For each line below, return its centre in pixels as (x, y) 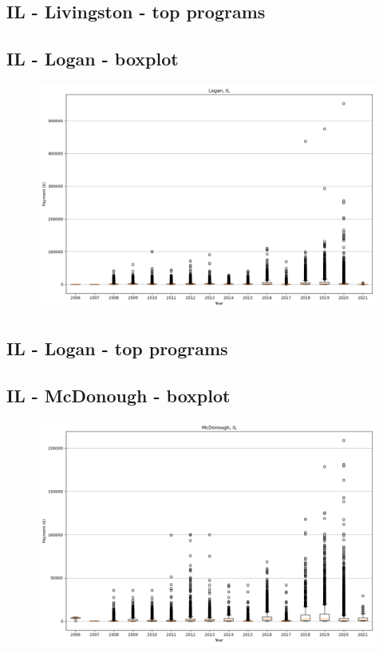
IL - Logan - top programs (117, 348)
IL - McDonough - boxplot (118, 396)
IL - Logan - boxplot (93, 59)
